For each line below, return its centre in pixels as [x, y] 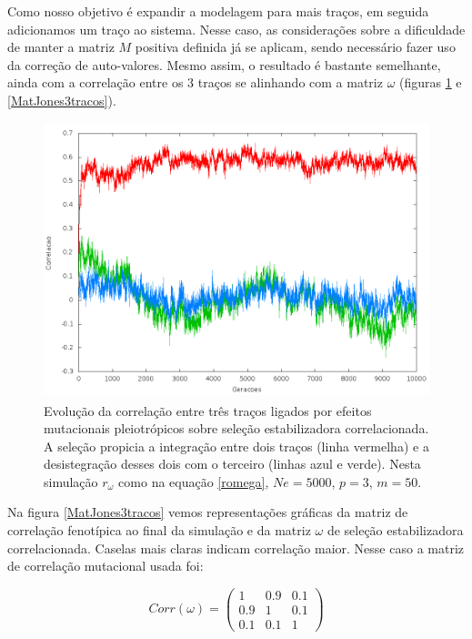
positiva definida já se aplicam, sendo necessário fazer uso [295, 47]
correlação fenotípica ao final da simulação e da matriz [159, 530]
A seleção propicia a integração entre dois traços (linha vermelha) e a [236, 446]
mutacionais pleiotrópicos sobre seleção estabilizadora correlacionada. [236, 428]
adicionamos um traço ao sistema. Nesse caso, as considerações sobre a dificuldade [236, 29]
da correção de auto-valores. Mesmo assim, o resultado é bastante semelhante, [224, 64]
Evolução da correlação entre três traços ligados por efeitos [208, 410]
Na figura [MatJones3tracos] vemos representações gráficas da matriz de [208, 512]
